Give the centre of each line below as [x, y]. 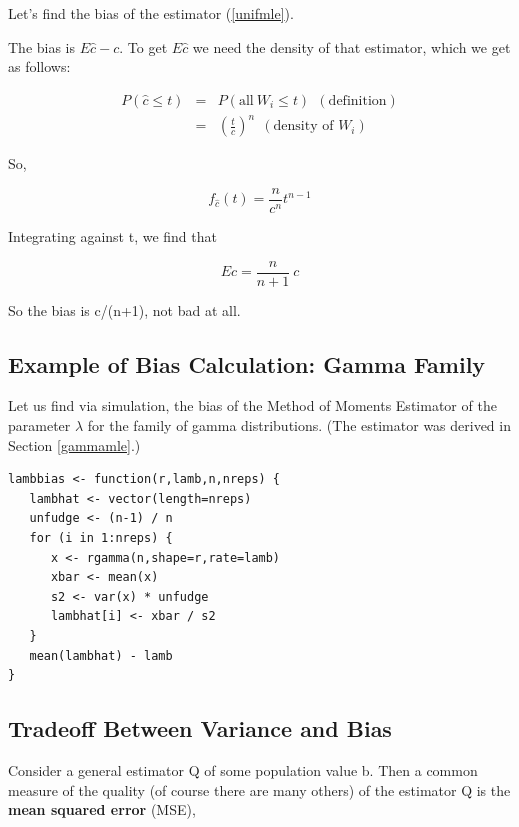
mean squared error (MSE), [102, 809]
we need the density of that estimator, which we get [351, 46]
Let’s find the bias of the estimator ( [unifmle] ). [151, 13]
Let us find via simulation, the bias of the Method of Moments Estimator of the [252, 405]
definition [357, 100]
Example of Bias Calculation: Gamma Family [247, 363]
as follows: [39, 66]
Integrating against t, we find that [112, 236]
